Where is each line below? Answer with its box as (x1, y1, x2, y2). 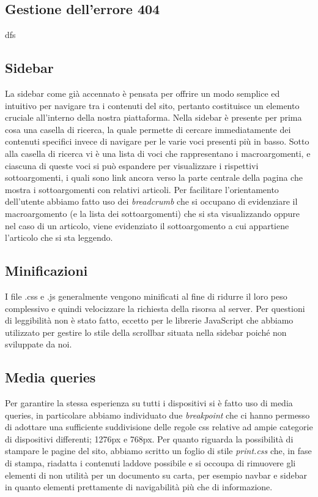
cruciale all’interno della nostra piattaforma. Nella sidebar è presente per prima (5, 111, 302, 124)
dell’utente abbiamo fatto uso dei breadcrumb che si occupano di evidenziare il (5, 195, 298, 208)
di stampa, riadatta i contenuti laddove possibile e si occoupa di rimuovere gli (5, 457, 296, 469)
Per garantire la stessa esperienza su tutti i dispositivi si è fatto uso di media (5, 396, 293, 409)
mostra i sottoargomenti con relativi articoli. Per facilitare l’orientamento (5, 183, 279, 195)
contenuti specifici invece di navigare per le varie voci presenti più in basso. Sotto (5, 135, 309, 148)
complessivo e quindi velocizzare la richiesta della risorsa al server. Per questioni (5, 302, 305, 314)
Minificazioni (5, 261, 88, 280)
